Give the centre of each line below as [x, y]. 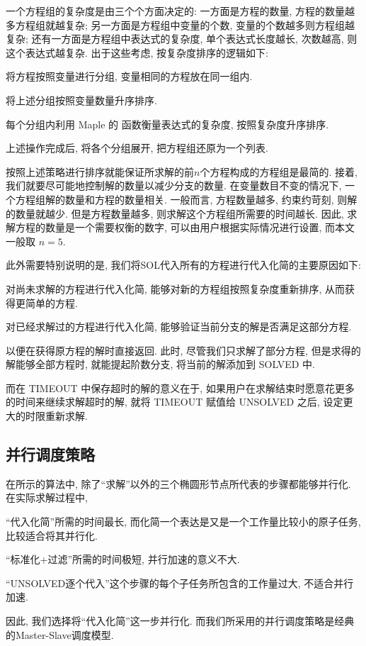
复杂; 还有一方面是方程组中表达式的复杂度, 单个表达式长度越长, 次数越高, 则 [182, 39]
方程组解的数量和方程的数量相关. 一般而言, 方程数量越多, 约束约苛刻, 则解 [186, 199]
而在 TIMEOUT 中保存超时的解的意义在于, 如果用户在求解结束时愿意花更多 [180, 388]
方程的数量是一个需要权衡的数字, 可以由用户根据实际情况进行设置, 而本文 [185, 227]
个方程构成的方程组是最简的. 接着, [279, 171]
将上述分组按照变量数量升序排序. [81, 100]
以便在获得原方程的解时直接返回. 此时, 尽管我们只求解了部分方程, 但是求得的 [183, 350]
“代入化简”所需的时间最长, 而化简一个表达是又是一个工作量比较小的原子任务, [183, 522]
